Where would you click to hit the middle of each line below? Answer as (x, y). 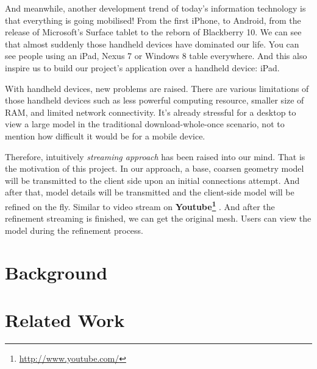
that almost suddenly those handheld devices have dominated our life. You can (152, 44)
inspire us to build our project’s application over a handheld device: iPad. (142, 67)
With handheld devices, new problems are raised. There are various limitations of (157, 88)
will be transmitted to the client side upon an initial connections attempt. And (152, 180)
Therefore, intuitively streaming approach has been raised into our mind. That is (155, 156)
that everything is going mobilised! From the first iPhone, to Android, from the (153, 20)
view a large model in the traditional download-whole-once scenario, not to (145, 124)
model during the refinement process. (74, 230)
